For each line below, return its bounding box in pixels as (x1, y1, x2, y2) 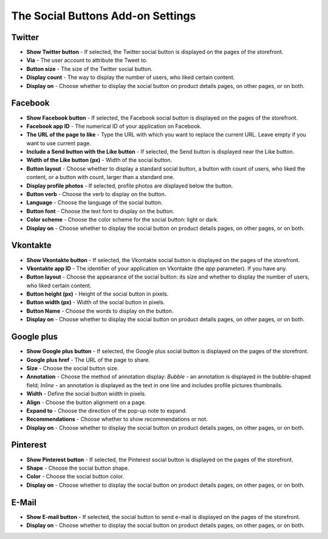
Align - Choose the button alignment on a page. (26, 398, 146, 406)
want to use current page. (26, 140, 91, 147)
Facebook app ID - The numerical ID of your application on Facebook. (26, 122, 202, 130)
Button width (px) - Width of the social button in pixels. (26, 299, 165, 306)
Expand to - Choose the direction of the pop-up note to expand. (26, 407, 188, 414)
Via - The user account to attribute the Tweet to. (26, 56, 148, 64)
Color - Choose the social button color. (26, 473, 125, 480)
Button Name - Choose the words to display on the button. (26, 307, 174, 314)
